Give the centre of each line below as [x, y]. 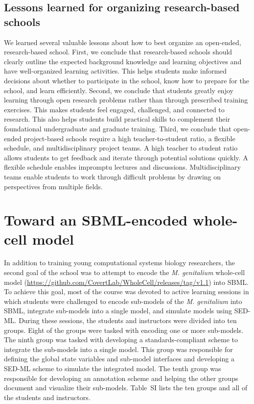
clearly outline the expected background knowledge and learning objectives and [123, 61]
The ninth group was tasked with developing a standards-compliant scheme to [121, 340]
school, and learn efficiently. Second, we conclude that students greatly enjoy [119, 90]
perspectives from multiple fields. [53, 186]
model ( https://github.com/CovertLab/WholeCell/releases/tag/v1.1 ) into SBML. [126, 282]
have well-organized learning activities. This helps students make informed [115, 71]
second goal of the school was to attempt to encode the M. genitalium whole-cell [125, 272]
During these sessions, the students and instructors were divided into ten [128, 320]
